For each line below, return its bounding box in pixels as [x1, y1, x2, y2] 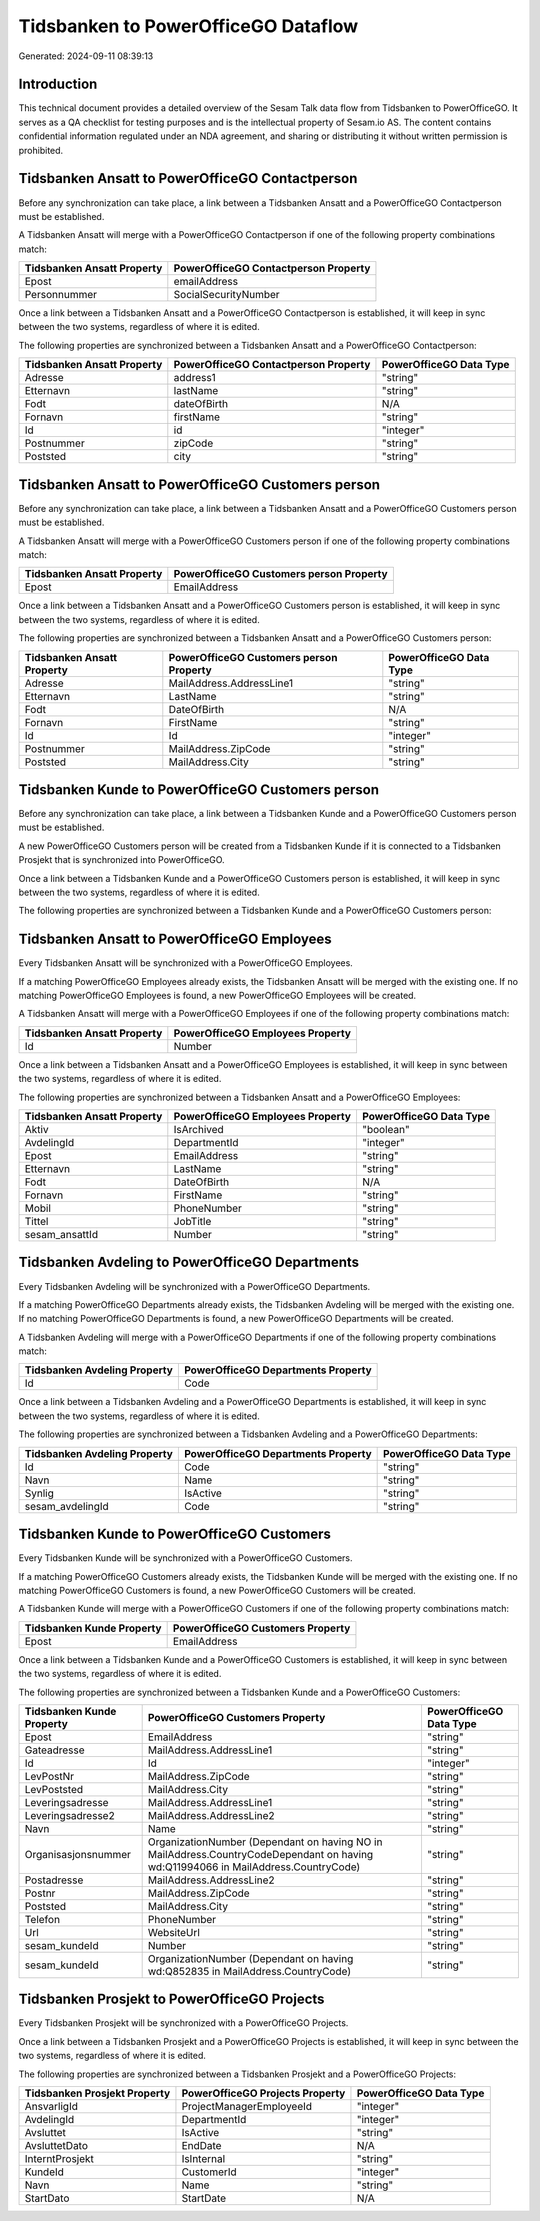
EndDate [181, 2138, 222, 2152]
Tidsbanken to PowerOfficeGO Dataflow [18, 15, 359, 37]
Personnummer [24, 288, 98, 302]
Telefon [24, 1912, 60, 1926]
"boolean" [361, 1123, 410, 1137]
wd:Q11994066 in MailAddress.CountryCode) [147, 1860, 361, 1874]
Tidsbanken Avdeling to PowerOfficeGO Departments [18, 1254, 360, 1271]
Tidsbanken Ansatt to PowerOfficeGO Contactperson [18, 170, 358, 187]
